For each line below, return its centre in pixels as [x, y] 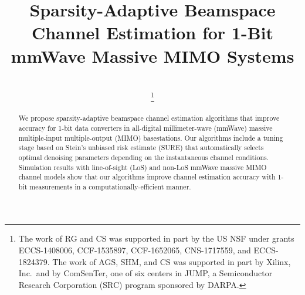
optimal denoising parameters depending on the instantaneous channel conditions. [143, 157]
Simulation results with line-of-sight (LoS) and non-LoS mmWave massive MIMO [143, 167]
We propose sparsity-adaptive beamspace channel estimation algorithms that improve [149, 118]
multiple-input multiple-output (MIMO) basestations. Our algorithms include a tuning [151, 138]
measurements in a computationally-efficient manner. [110, 186]
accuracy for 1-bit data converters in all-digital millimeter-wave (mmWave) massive [145, 128]
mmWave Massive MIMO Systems [152, 55]
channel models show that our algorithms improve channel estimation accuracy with [147, 177]
